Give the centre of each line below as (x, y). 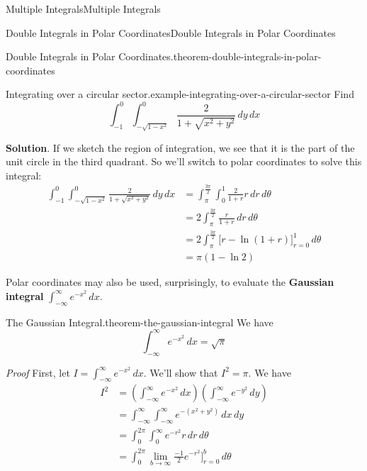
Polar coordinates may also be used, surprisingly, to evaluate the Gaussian (170, 282)
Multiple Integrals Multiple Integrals (83, 9)
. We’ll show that (181, 372)
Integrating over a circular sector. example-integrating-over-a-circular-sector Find (180, 94)
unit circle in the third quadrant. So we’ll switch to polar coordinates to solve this (184, 161)
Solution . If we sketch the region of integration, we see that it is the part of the (180, 147)
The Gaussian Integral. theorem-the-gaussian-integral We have (140, 322)
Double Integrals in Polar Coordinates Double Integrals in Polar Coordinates (171, 32)
